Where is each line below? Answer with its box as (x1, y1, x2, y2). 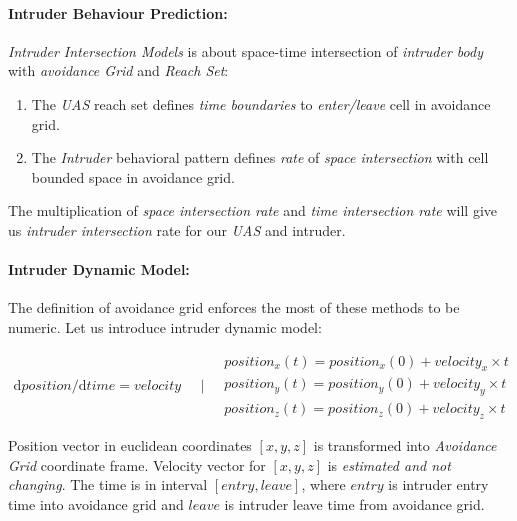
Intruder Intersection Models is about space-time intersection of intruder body (8, 40, 483, 61)
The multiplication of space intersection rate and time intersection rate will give (8, 200, 497, 221)
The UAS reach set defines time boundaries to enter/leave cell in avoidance (31, 93, 491, 114)
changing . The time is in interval (8, 474, 208, 495)
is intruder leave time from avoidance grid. (224, 493, 485, 514)
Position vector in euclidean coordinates (8, 435, 252, 456)
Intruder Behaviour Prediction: (8, 2, 228, 23)
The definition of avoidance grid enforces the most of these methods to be (8, 297, 460, 318)
